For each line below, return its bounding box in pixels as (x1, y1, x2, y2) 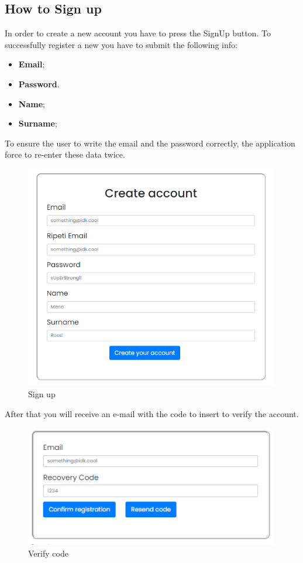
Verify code (28, 547, 68, 559)
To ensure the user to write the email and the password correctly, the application (5, 137, 295, 149)
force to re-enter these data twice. (5, 148, 125, 161)
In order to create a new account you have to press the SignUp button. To (5, 27, 271, 39)
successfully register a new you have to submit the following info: (5, 38, 237, 50)
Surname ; (18, 117, 57, 129)
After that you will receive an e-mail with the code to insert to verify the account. (5, 407, 299, 419)
